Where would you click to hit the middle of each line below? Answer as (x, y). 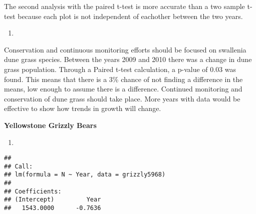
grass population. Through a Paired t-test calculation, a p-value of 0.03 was (120, 69)
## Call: (19, 166)
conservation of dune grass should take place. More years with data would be (122, 98)
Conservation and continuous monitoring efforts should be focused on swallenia (125, 49)
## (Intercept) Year (53, 200)
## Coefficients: (33, 191)
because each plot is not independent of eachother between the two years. (130, 16)
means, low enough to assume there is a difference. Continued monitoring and (123, 89)
